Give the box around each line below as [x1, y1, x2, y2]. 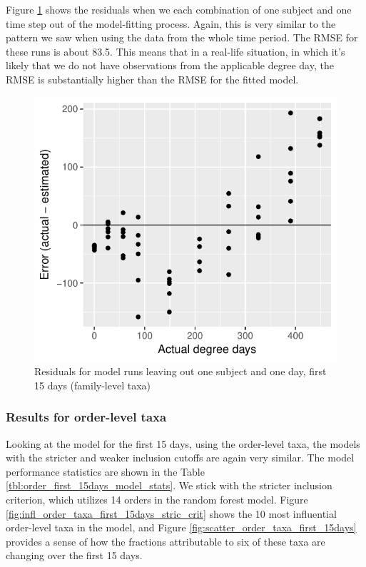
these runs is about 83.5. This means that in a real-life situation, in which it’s [6, 44, 345, 58]
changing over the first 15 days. [6, 548, 143, 563]
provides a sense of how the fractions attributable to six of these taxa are [6, 533, 325, 548]
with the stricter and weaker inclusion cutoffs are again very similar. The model [6, 450, 355, 465]
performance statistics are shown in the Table [6, 464, 205, 479]
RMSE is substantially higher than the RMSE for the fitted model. [6, 71, 299, 86]
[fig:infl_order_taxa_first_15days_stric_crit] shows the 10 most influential [6, 506, 337, 521]
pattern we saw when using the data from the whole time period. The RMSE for [6, 30, 358, 45]
